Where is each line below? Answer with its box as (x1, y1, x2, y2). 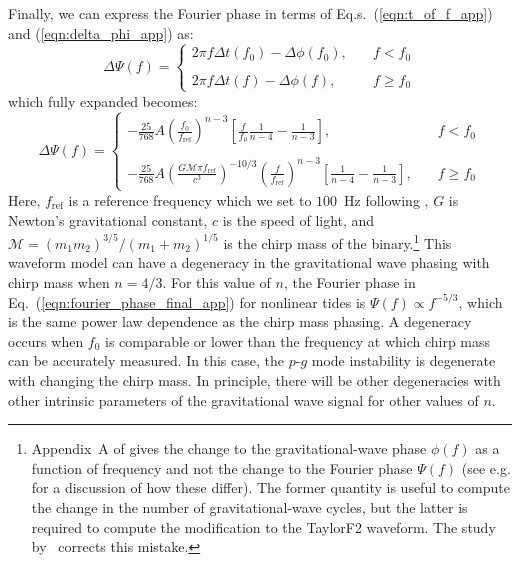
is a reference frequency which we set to (68, 189, 312, 210)
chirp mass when (8, 272, 110, 292)
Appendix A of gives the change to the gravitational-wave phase (31, 438, 427, 459)
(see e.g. (461, 457, 511, 478)
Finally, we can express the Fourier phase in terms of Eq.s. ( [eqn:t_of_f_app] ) (8, 3, 493, 23)
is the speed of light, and (222, 209, 375, 230)
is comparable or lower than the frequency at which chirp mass (105, 330, 491, 351)
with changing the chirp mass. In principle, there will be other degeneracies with (8, 369, 501, 390)
